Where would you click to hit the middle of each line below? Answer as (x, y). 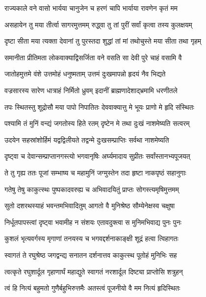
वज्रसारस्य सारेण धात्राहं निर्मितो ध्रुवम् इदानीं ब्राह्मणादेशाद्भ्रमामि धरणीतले (91, 90)
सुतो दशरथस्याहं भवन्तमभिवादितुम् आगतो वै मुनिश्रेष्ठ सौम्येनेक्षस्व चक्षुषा (90, 206)
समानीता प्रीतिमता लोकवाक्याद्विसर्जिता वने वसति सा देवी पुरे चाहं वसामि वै (93, 57)
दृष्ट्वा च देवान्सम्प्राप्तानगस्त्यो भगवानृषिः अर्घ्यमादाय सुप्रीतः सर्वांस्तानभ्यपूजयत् (97, 156)
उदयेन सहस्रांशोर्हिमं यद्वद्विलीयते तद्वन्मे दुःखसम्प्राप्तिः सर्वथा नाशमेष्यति (87, 139)
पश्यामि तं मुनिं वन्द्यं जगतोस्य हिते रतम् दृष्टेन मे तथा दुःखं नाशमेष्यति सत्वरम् (97, 123)
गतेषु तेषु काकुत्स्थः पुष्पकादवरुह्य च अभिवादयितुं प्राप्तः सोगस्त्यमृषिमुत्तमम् (92, 189)
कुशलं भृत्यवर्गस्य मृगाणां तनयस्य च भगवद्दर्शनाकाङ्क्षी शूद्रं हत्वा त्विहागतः (91, 238)
